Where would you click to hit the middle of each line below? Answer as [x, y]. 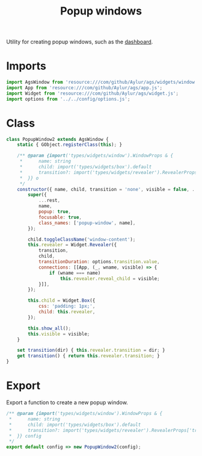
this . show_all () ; [49, 328]
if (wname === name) [75, 273]
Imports [26, 66]
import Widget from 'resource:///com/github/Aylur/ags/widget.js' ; [93, 93]
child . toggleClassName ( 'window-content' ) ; [82, 239]
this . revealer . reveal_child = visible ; [110, 278]
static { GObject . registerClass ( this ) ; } [69, 145]
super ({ [37, 195]
